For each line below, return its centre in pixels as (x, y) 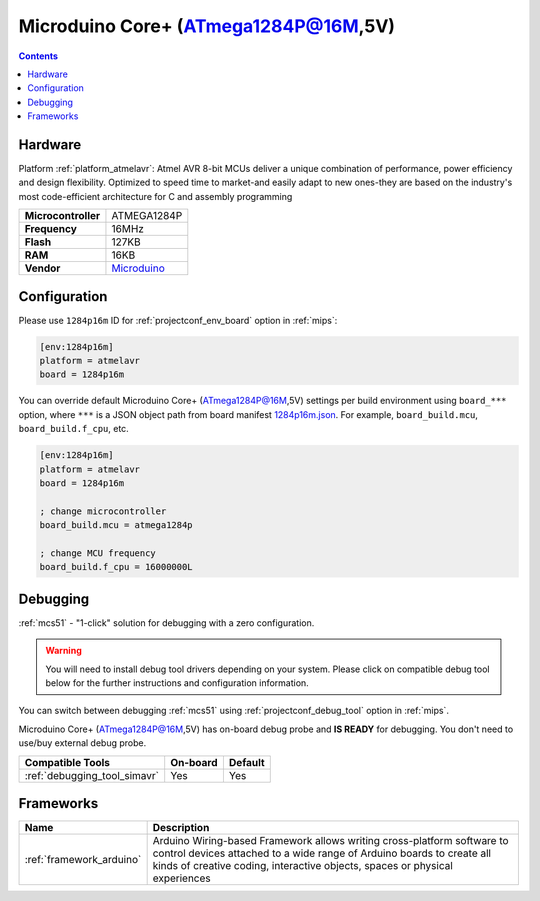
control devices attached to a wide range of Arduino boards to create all (322, 853)
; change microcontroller (103, 511)
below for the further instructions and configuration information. (177, 683)
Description (181, 828)
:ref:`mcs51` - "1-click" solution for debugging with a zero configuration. (166, 622)
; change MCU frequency (98, 553)
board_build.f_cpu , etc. (73, 429)
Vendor (42, 268)
